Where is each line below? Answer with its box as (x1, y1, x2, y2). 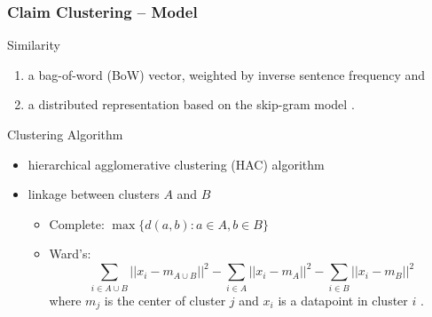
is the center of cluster (104, 290, 226, 309)
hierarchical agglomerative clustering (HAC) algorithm (27, 155, 325, 173)
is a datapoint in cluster (278, 290, 408, 309)
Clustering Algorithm (7, 125, 123, 143)
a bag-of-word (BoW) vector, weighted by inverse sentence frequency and (27, 65, 426, 83)
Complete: (49, 214, 105, 233)
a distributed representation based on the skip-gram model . (27, 95, 355, 114)
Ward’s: (49, 244, 91, 263)
